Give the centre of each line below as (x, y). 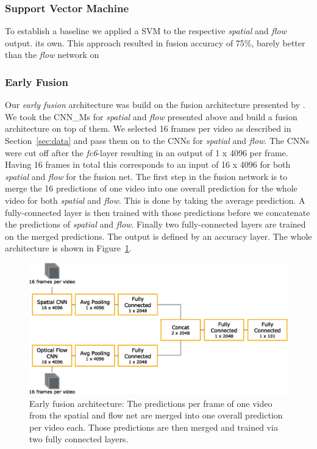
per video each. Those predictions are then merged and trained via (154, 427)
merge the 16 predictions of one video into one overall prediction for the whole (151, 188)
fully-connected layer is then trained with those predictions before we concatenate (158, 212)
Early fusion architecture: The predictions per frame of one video (151, 403)
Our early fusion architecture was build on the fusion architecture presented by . (155, 105)
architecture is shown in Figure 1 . (68, 248)
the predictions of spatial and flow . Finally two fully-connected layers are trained (155, 224)
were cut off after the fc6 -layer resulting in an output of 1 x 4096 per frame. (147, 152)
